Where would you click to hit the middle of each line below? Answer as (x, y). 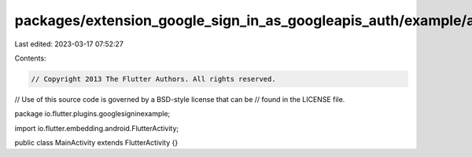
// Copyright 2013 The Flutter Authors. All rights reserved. (153, 79)
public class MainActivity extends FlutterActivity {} (96, 143)
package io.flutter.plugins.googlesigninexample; (92, 114)
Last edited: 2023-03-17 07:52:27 (69, 44)
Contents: (30, 58)
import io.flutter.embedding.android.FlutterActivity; (97, 128)
